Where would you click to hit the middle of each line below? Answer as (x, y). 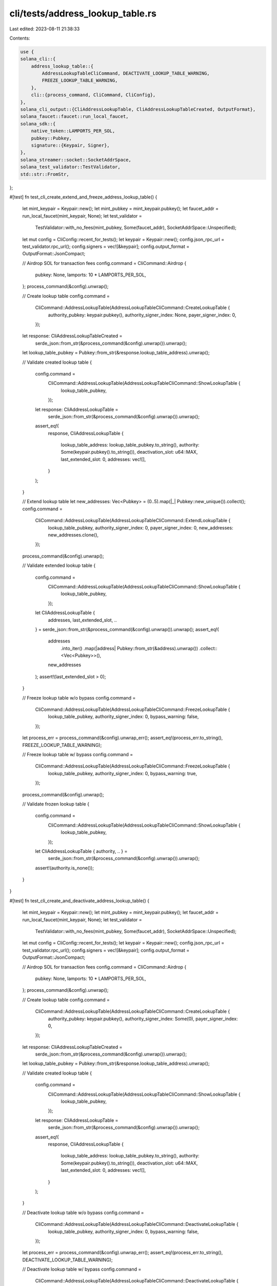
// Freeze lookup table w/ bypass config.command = (78, 754)
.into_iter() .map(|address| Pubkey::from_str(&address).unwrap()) (130, 648)
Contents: (20, 38)
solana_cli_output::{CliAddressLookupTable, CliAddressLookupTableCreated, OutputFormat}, (138, 110)
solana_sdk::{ (38, 124)
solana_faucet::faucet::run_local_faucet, (74, 117)
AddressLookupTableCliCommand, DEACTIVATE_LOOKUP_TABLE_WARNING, (126, 74)
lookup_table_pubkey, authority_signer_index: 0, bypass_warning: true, (123, 773)
